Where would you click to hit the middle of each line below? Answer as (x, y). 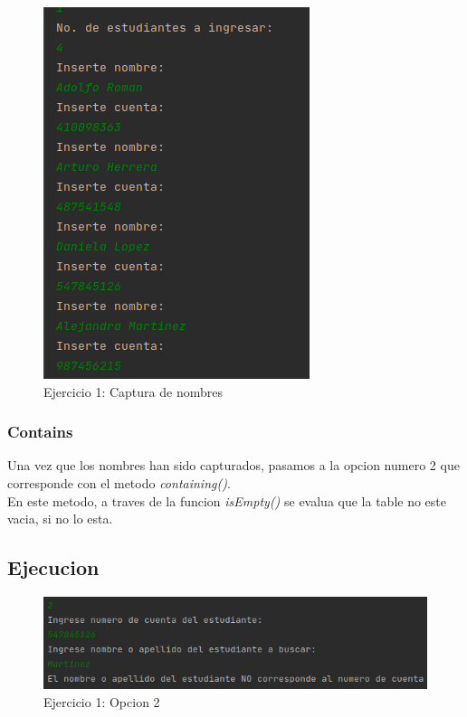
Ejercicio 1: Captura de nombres (133, 391)
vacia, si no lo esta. (60, 519)
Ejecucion (53, 567)
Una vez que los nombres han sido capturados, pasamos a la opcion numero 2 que (233, 465)
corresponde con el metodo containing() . (119, 483)
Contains (40, 432)
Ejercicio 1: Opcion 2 (102, 702)
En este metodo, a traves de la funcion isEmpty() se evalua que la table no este (227, 500)
